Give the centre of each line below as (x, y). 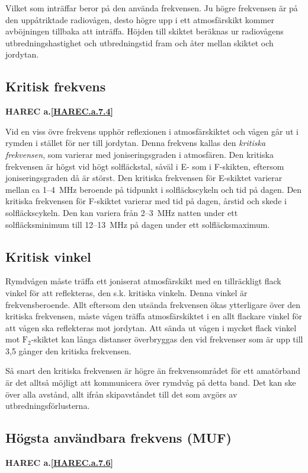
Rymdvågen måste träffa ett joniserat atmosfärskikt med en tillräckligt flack (143, 281)
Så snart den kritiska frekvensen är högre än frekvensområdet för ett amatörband (153, 371)
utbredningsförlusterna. (48, 406)
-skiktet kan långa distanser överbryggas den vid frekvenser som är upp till (167, 339)
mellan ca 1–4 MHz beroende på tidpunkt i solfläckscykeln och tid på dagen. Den (154, 189)
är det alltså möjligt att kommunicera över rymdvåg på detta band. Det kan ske (151, 382)
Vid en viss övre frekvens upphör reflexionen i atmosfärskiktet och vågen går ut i (152, 131)
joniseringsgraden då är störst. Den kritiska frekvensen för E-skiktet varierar (144, 178)
